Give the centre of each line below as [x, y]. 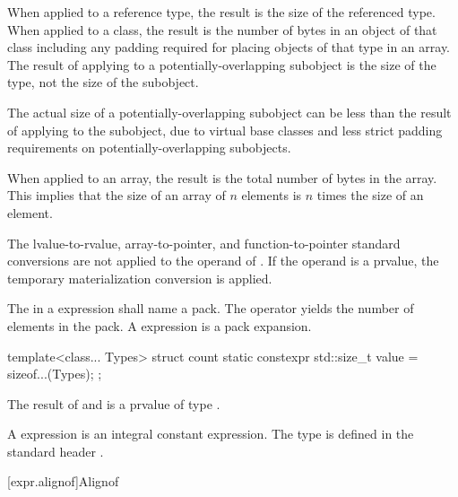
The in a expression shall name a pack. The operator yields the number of [211, 308]
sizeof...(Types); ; [55, 374]
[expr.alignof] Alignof [63, 481]
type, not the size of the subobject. [103, 82]
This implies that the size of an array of [117, 195]
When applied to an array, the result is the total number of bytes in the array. [222, 177]
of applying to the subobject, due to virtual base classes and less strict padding [225, 130]
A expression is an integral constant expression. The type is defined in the [211, 434]
